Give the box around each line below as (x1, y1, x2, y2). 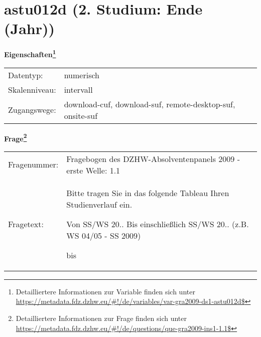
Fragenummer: (8, 158, 59, 171)
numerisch (64, 69, 99, 81)
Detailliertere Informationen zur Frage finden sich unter (16, 313, 187, 323)
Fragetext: (8, 218, 44, 230)
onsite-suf (64, 109, 98, 121)
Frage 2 (4, 131, 27, 143)
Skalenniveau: (8, 83, 56, 95)
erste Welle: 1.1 (66, 164, 120, 176)
